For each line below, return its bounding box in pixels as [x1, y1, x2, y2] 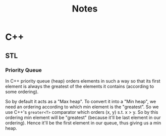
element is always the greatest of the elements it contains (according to [5, 83, 154, 89]
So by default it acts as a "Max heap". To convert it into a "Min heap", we [5, 98, 156, 104]
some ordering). [5, 89, 39, 95]
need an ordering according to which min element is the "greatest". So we [5, 104, 159, 110]
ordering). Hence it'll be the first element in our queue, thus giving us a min [5, 119, 161, 126]
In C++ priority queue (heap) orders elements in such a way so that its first [5, 78, 160, 84]
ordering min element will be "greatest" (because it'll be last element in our [5, 114, 161, 120]
